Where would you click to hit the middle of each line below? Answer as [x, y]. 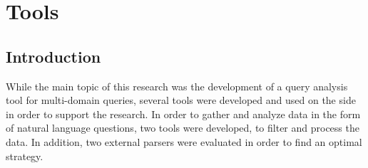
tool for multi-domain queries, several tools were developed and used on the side [181, 100]
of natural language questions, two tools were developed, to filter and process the [183, 128]
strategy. [25, 156]
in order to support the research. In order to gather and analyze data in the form [183, 114]
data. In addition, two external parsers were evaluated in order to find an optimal [184, 141]
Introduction [53, 56]
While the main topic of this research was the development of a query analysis [177, 86]
